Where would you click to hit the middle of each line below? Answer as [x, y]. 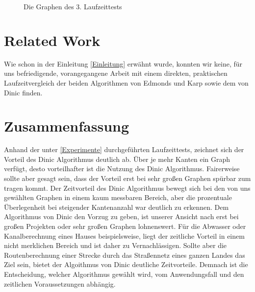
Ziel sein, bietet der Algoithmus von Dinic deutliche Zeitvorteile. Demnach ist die [126, 264]
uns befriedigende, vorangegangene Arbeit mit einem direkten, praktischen [116, 73]
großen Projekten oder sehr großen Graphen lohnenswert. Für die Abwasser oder [125, 226]
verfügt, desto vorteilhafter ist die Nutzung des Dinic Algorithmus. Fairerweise [122, 168]
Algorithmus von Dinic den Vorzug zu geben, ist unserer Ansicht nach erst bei [121, 216]
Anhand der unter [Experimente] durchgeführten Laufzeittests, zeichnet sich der [124, 149]
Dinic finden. [23, 92]
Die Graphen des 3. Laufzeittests [73, 6]
